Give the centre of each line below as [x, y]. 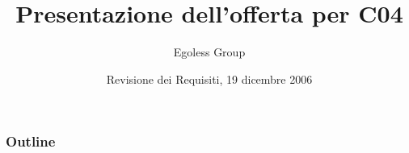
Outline [31, 141]
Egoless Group [209, 52]
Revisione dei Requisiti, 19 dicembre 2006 [209, 79]
